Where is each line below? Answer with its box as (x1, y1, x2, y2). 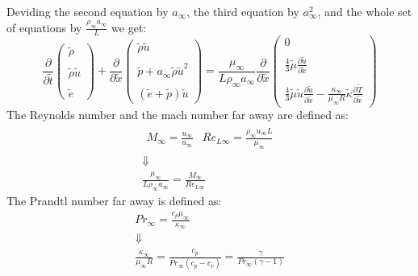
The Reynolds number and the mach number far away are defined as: (6, 106, 349, 123)
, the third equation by (186, 3, 299, 19)
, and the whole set (317, 3, 412, 19)
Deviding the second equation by (6, 3, 169, 19)
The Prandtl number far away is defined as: (6, 192, 222, 209)
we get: (111, 19, 147, 35)
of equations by (6, 19, 82, 35)
